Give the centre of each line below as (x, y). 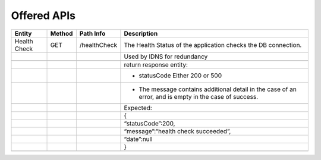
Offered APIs (43, 15)
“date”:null (138, 139)
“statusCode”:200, (150, 123)
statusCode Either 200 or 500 (180, 76)
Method (62, 33)
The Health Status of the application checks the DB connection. (213, 45)
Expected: (138, 108)
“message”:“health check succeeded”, (177, 131)
